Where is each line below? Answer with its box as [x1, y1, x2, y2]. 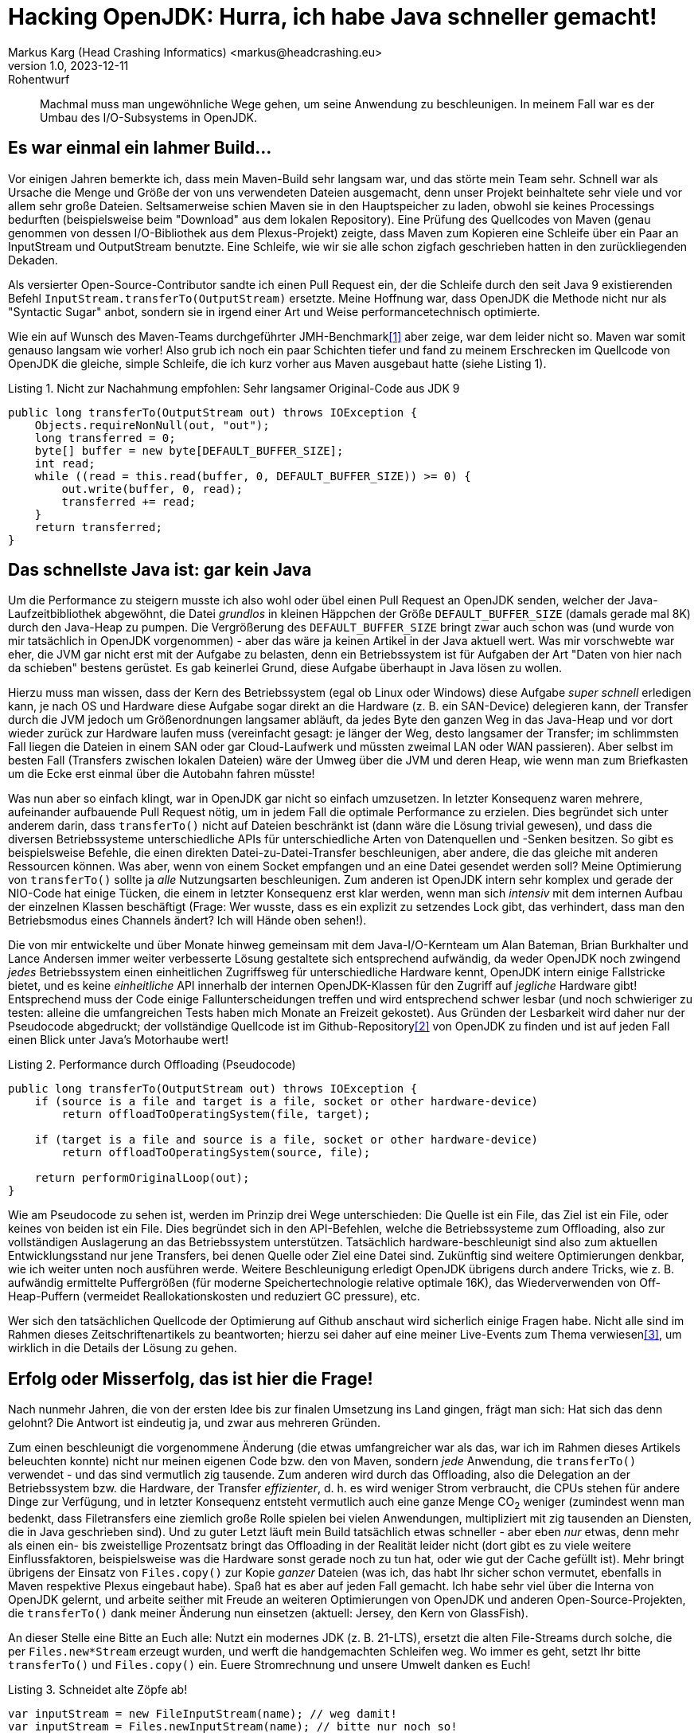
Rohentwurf [8, 72, 70, 86]
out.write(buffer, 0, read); [61, 482, 244, 495]
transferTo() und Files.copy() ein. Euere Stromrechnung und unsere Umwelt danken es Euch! [8, 1658, 531, 1672]
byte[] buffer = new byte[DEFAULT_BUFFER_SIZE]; [34, 444, 344, 457]
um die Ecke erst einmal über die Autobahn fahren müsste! [8, 767, 315, 781]
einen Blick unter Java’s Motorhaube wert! [8, 1033, 228, 1047]
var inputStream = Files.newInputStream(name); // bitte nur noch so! [8, 1720, 458, 1734]
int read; [34, 456, 96, 470]
